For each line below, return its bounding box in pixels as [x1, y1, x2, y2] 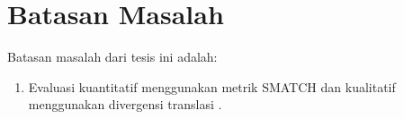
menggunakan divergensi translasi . [28, 95, 222, 114]
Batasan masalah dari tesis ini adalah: [7, 47, 218, 66]
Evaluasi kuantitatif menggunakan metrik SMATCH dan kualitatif [28, 77, 396, 96]
